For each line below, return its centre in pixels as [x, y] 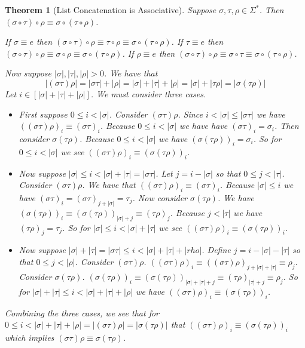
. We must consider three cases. [148, 93]
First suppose [43, 114]
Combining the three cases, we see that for [82, 312]
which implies [30, 337]
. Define [216, 250]
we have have [204, 126]
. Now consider [160, 197]
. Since [190, 114]
